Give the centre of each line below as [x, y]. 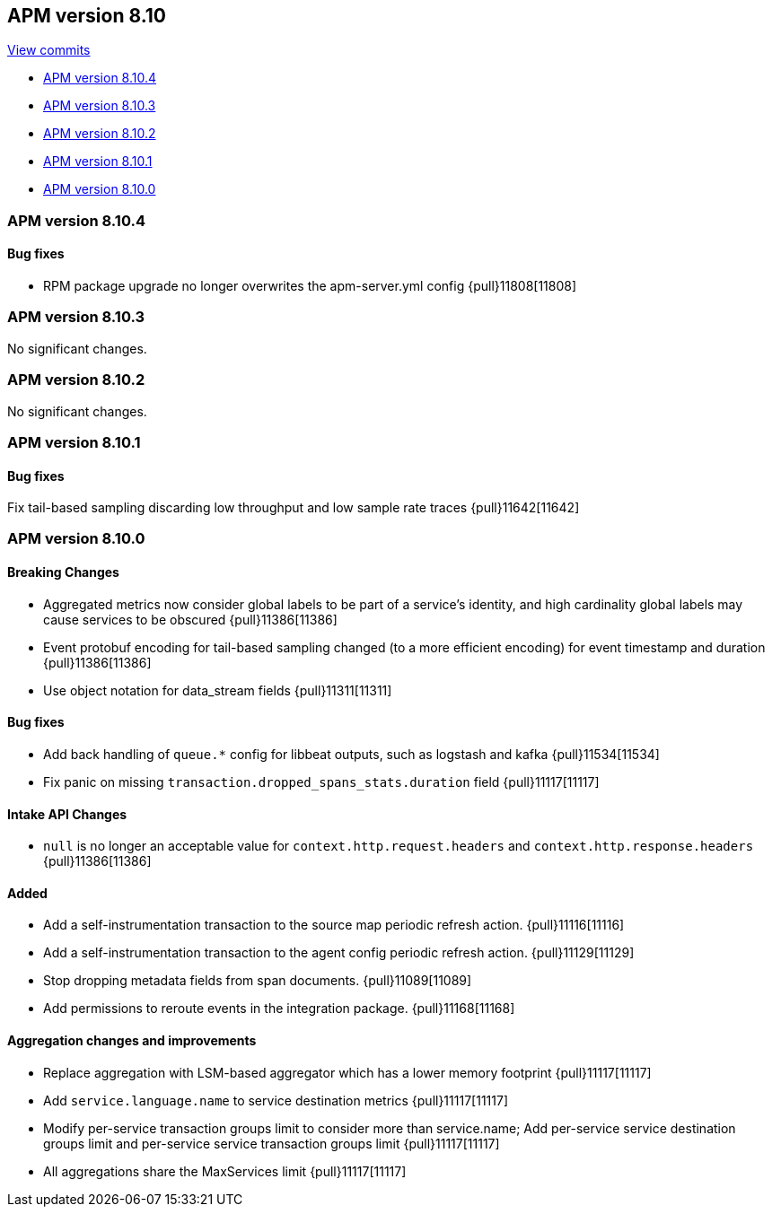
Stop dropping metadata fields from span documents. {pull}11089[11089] [258, 981]
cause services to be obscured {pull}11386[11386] [190, 619]
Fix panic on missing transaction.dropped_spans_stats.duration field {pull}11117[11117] [321, 782]
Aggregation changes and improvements [132, 1040]
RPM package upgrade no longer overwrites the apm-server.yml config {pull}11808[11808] [310, 286]
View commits [49, 50]
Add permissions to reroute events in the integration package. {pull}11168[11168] [279, 1009]
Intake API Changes [67, 814]
